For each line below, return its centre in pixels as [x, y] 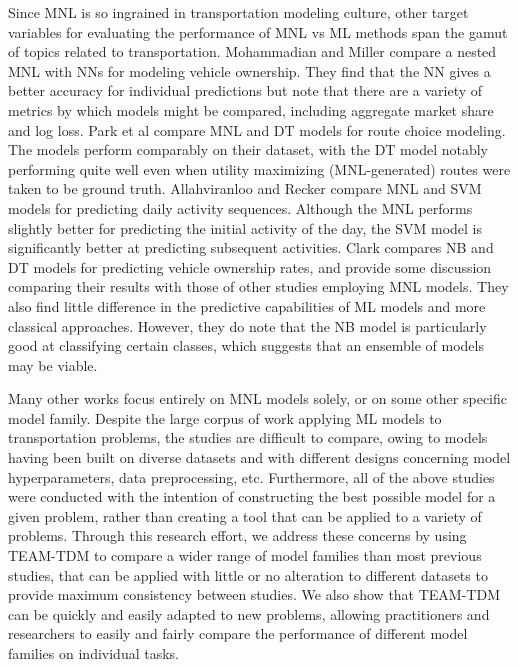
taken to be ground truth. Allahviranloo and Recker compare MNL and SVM [245, 188]
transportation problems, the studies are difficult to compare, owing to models [248, 437]
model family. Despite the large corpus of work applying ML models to [225, 417]
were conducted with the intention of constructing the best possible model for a [252, 496]
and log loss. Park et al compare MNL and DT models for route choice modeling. [257, 129]
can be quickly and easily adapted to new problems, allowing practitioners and [249, 613]
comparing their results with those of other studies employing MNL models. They [258, 286]
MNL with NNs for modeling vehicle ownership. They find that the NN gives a [249, 70]
